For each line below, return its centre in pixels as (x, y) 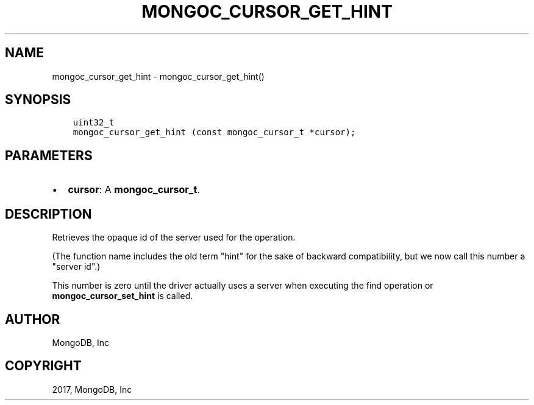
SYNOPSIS (38, 100)
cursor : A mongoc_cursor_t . (134, 190)
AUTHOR (33, 319)
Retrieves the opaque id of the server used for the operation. (174, 238)
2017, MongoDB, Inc (92, 389)
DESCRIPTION (48, 214)
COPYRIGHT (43, 366)
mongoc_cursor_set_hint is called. (123, 296)
